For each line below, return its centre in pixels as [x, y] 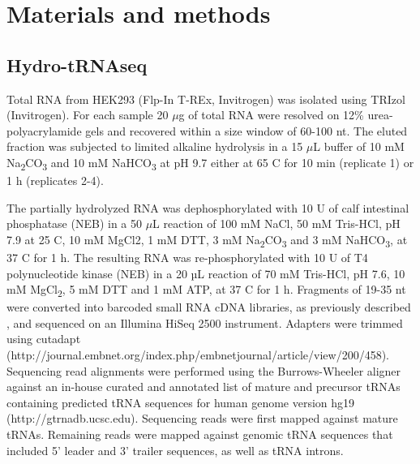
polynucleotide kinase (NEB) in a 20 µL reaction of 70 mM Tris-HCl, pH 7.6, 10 [206, 273]
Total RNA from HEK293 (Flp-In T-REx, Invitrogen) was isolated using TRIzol [206, 99]
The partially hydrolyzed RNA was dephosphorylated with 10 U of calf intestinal [208, 207]
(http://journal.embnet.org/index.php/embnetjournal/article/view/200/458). [198, 355]
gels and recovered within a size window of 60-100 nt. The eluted [246, 130]
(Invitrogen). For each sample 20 [88, 115]
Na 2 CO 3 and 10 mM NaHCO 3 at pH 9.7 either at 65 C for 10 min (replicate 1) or [210, 163]
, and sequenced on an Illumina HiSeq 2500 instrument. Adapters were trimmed [205, 322]
